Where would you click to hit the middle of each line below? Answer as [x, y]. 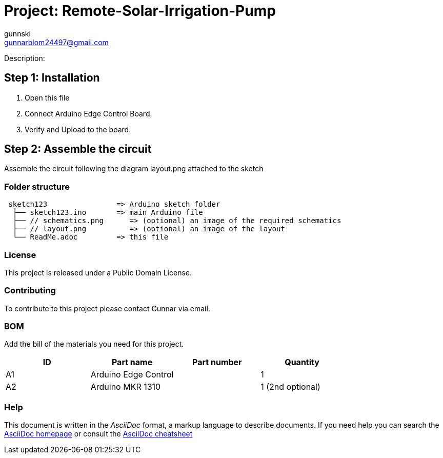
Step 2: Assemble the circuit [78, 149]
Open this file [47, 97]
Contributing [30, 291]
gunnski [17, 33]
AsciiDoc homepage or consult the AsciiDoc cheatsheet [98, 434]
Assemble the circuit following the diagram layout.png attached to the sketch [134, 169]
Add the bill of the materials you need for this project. [94, 344]
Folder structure [37, 186]
